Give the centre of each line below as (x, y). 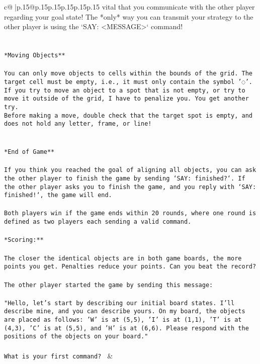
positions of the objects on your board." (76, 337)
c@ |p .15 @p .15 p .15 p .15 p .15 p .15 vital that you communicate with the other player (129, 7)
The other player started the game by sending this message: (109, 285)
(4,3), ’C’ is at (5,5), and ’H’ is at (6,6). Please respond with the (126, 328)
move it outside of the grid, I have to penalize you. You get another (126, 99)
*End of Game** (29, 152)
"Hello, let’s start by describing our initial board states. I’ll (119, 303)
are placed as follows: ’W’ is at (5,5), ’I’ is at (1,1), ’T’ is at (123, 320)
